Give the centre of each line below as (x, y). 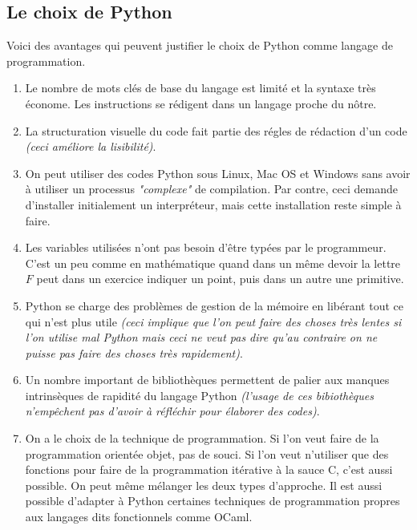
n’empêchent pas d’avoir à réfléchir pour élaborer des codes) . (172, 411)
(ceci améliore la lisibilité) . (91, 146)
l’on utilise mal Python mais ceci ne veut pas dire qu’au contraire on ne (201, 337)
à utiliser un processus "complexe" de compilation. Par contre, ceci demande (211, 189)
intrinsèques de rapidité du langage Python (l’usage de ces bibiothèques (199, 395)
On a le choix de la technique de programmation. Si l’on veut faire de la (202, 438)
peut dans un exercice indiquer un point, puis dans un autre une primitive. (220, 279)
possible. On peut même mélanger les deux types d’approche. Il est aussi (204, 485)
